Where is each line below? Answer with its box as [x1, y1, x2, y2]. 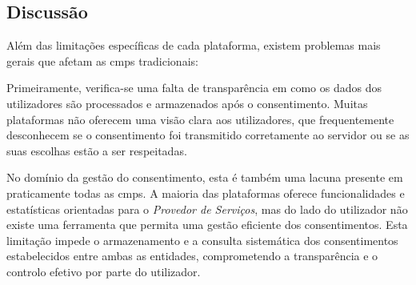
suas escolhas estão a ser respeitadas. [6, 142, 187, 159]
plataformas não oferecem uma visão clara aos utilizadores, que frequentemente [6, 110, 394, 127]
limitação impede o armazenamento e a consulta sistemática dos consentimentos [6, 231, 398, 248]
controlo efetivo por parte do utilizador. [6, 263, 201, 279]
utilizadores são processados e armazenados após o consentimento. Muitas [6, 94, 368, 111]
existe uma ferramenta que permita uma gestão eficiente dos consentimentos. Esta [6, 216, 408, 233]
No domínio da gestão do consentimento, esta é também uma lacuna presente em [6, 169, 403, 186]
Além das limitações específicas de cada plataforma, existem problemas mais [6, 37, 381, 54]
